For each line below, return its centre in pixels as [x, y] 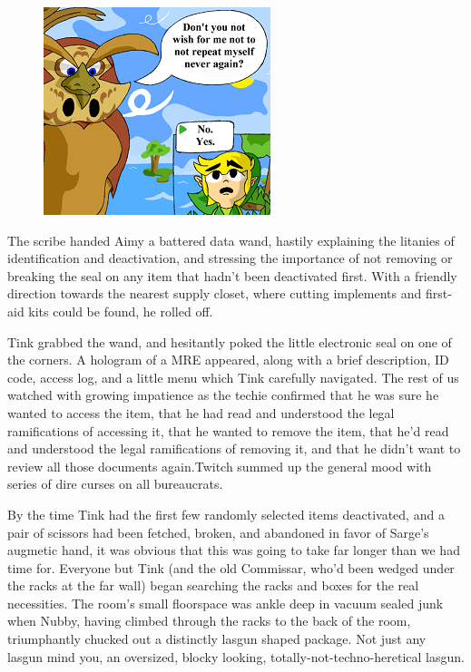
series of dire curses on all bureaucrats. [115, 484]
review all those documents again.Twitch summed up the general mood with [220, 466]
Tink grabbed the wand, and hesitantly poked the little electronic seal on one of [230, 341]
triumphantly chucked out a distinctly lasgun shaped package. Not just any [217, 639]
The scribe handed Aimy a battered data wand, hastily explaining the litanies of [231, 240]
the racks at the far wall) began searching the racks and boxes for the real [213, 585]
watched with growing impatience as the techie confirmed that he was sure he [223, 395]
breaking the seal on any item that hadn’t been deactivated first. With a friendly [232, 275]
